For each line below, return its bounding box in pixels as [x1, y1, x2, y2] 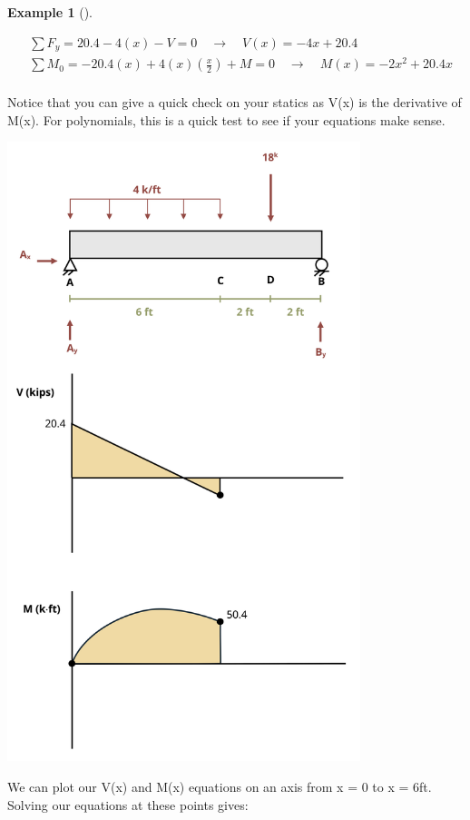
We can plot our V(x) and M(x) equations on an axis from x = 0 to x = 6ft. [7, 777, 432, 796]
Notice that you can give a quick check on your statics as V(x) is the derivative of [7, 93, 462, 112]
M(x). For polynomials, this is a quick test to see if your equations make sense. [7, 110, 446, 129]
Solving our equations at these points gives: [7, 795, 249, 814]
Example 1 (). [7, 3, 93, 21]
